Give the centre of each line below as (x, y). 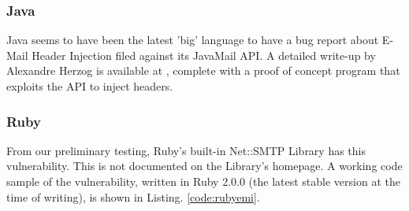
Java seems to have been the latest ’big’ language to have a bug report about (193, 40)
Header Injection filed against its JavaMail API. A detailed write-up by (204, 55)
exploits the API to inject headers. (90, 86)
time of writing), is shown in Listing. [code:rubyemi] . (133, 196)
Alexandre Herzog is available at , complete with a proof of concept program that (203, 70)
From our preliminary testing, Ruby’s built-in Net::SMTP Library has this (186, 150)
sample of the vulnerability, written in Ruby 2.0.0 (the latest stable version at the (203, 181)
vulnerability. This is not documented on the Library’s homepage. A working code (204, 166)
